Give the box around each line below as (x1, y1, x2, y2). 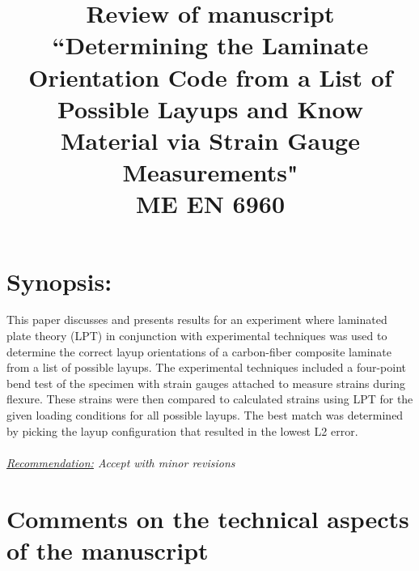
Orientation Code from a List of (28, 60, 392, 93)
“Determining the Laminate (52, 28, 369, 62)
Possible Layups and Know (57, 92, 363, 125)
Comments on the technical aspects (6, 501, 409, 535)
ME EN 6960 (136, 187, 285, 220)
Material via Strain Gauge (61, 123, 360, 156)
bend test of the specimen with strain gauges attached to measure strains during (6, 374, 406, 391)
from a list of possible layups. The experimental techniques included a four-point (6, 359, 407, 376)
